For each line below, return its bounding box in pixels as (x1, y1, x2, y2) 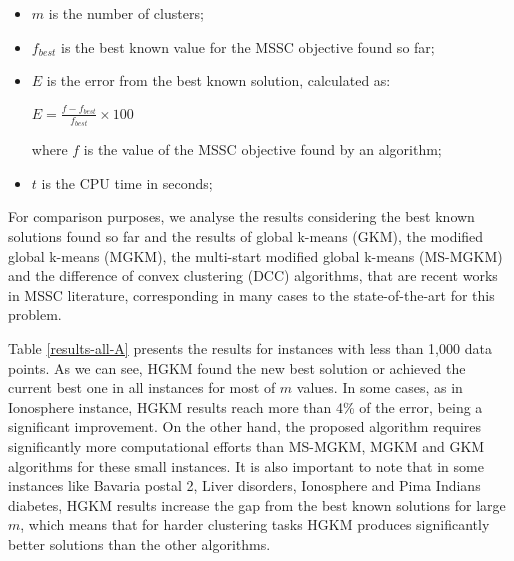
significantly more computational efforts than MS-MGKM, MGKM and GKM (8, 435, 485, 456)
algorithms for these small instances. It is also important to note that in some (8, 455, 484, 476)
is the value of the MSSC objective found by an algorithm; (83, 139, 442, 160)
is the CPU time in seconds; (41, 172, 213, 193)
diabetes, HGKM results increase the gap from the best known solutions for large (8, 494, 506, 515)
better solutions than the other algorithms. (8, 533, 271, 554)
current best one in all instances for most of (8, 377, 276, 398)
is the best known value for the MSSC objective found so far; (61, 36, 435, 57)
